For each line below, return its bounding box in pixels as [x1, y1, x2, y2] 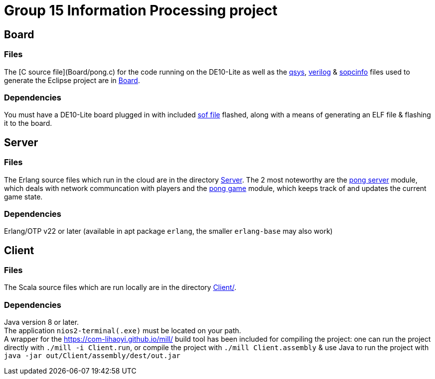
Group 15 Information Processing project [4, 2, 278, 19]
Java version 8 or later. [4, 318, 79, 327]
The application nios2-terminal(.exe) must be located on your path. [4, 326, 241, 335]
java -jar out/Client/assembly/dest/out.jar [4, 352, 181, 360]
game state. [4, 192, 43, 201]
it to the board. [4, 119, 52, 128]
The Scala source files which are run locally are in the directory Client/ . [4, 283, 237, 292]
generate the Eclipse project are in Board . [4, 76, 140, 85]
